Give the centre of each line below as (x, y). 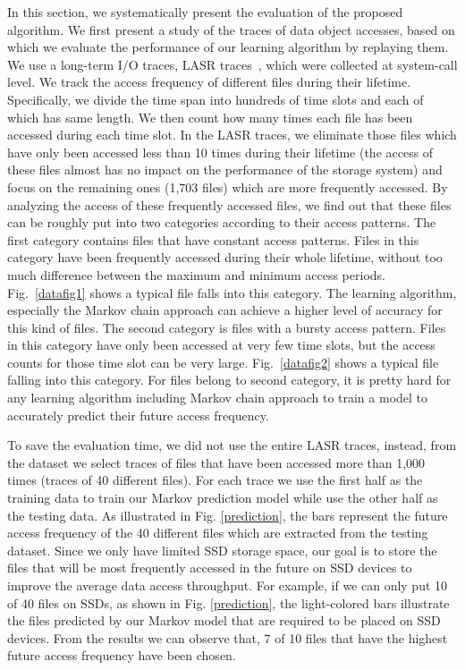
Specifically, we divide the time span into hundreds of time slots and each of (216, 99)
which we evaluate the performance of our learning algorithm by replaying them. (228, 47)
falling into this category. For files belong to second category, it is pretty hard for (229, 380)
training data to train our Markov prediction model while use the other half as (223, 498)
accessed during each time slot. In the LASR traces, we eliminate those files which (232, 135)
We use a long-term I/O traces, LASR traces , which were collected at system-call (232, 64)
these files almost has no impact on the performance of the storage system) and (225, 170)
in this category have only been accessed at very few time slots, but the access (221, 345)
